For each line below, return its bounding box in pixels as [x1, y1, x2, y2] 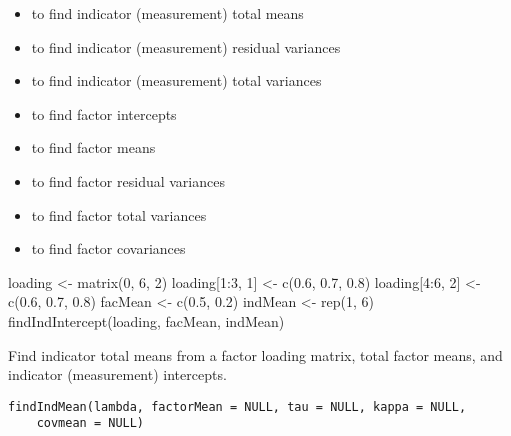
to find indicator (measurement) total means [31, 3, 304, 23]
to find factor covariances [31, 238, 186, 259]
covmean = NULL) [36, 416, 145, 431]
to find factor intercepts [31, 103, 177, 124]
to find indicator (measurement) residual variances [31, 36, 341, 57]
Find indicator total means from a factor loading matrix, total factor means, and [8, 344, 503, 365]
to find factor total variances [31, 204, 207, 225]
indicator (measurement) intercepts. [8, 364, 227, 385]
